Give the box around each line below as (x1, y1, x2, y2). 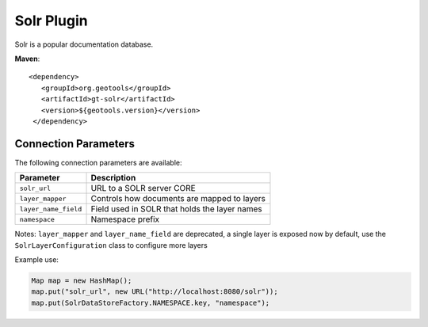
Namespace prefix (90, 214, 160, 225)
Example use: (14, 254, 59, 264)
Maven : (14, 54, 40, 63)
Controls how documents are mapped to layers (90, 193, 266, 204)
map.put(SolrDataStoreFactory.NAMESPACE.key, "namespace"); (31, 298, 270, 307)
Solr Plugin (14, 12, 88, 29)
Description (90, 173, 136, 184)
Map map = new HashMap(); (31, 276, 132, 285)
